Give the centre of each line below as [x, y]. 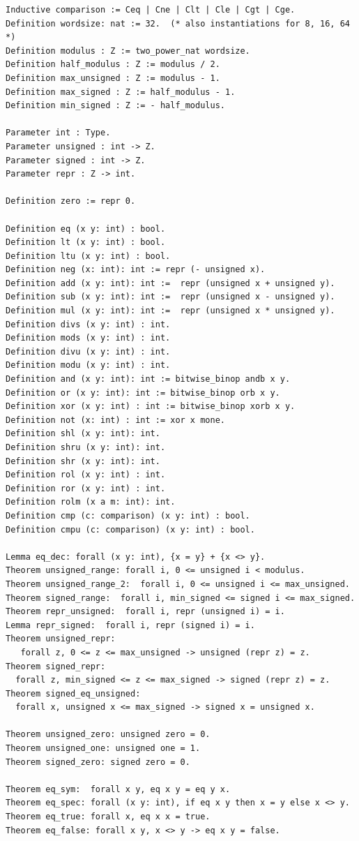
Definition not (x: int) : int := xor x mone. [115, 420]
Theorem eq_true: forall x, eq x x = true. [108, 817]
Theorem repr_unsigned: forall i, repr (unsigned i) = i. [145, 612]
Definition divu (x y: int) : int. [88, 351]
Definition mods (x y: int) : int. [88, 338]
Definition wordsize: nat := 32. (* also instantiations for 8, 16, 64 [178, 23]
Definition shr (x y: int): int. [83, 461]
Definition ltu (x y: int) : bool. [88, 256]
